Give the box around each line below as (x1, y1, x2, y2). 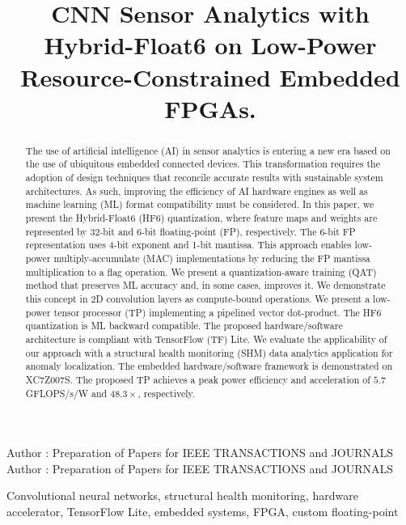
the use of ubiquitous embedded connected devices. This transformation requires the (25, 157, 380, 171)
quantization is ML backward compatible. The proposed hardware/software (25, 319, 343, 332)
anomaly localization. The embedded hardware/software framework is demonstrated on (25, 359, 393, 373)
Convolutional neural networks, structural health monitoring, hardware (6, 487, 358, 504)
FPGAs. (164, 91, 256, 125)
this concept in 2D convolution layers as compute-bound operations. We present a (25, 291, 370, 305)
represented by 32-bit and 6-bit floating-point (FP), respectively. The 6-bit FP (25, 224, 356, 238)
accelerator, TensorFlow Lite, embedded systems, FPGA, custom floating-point (6, 502, 399, 519)
